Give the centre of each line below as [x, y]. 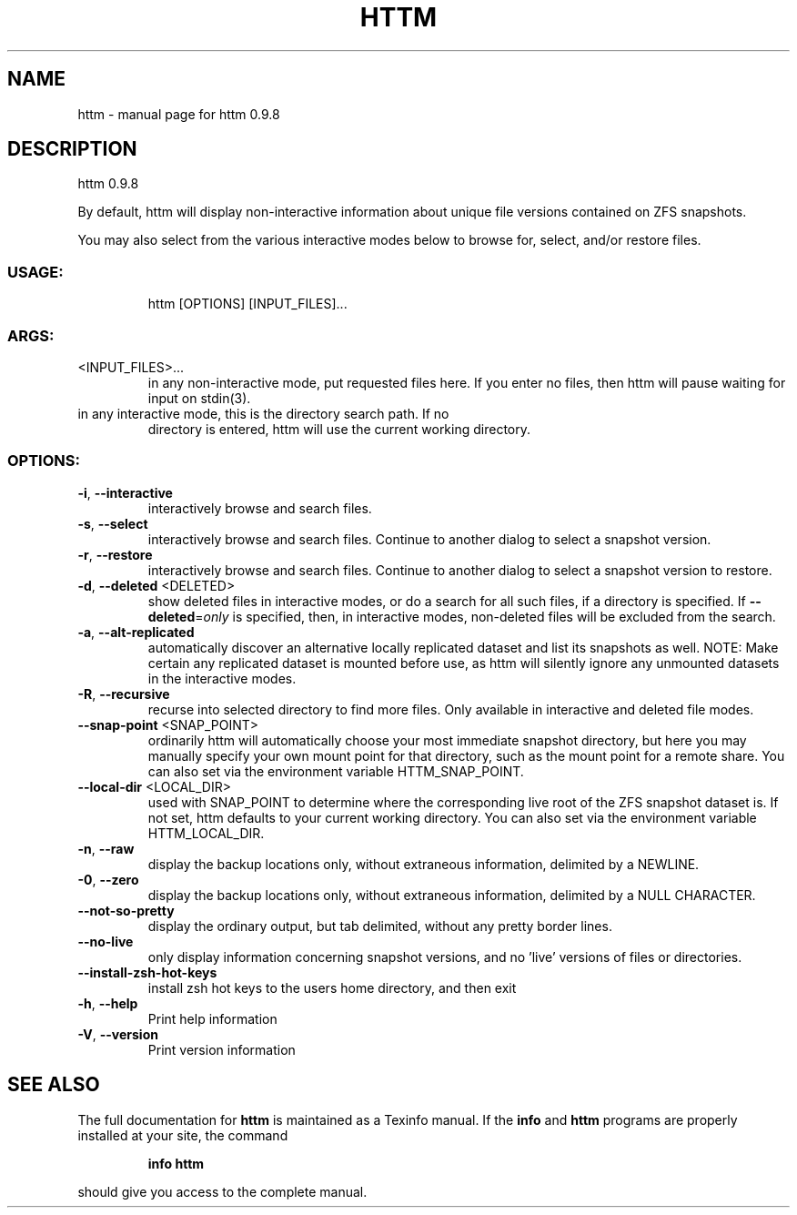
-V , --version [118, 1034]
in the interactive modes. [222, 678]
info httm [176, 1163]
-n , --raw [106, 848]
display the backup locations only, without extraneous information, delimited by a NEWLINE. [424, 864]
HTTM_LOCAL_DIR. [206, 833]
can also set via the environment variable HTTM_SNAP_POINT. [336, 771]
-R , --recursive [124, 694]
